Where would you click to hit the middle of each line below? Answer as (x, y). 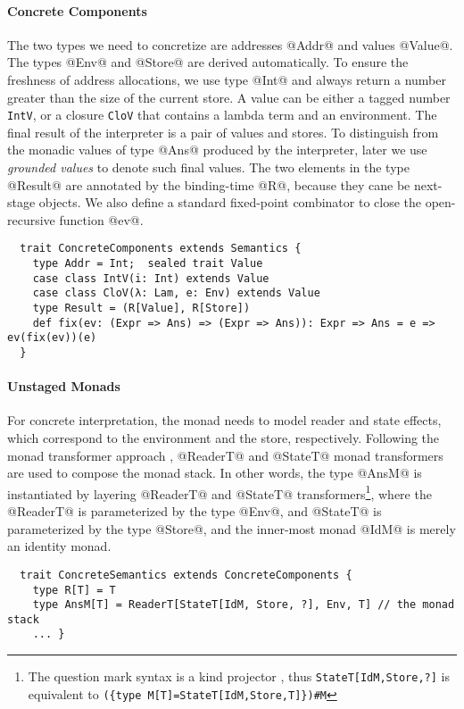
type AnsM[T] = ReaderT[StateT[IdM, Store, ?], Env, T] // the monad (244, 605)
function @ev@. (101, 219)
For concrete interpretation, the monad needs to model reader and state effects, (224, 420)
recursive (31, 219)
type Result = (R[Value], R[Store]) (141, 309)
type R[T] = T (74, 590)
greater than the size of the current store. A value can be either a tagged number (229, 97)
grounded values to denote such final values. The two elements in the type (208, 167)
